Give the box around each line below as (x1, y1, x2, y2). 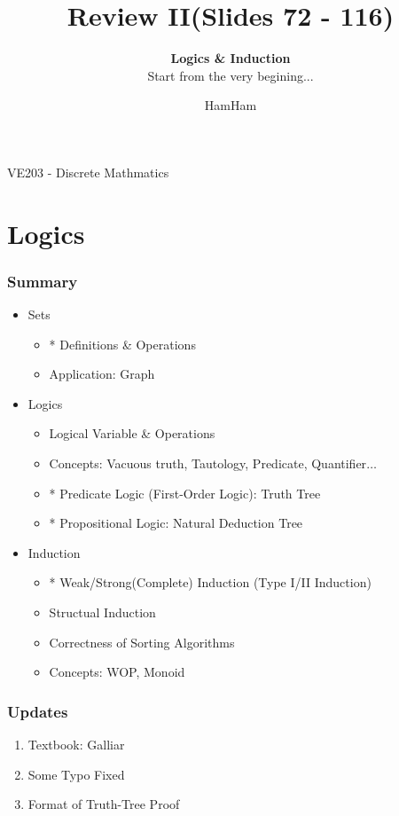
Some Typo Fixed (27, 765, 125, 783)
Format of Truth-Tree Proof (27, 795, 180, 813)
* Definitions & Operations (49, 334, 196, 353)
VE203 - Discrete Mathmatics (7, 162, 169, 181)
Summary (7, 270, 78, 292)
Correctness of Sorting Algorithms (49, 632, 235, 651)
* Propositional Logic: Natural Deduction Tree (49, 514, 303, 532)
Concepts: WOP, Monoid (49, 663, 185, 681)
